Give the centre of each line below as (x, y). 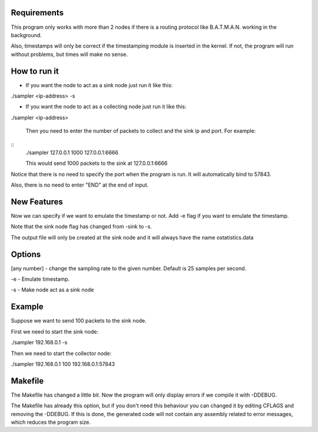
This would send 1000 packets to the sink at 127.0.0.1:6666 (97, 163)
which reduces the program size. (51, 422)
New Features (37, 202)
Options (26, 254)
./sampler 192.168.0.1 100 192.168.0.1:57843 (63, 364)
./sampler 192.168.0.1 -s (39, 343)
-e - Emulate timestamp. (40, 279)
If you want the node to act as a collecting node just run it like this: (106, 107)
